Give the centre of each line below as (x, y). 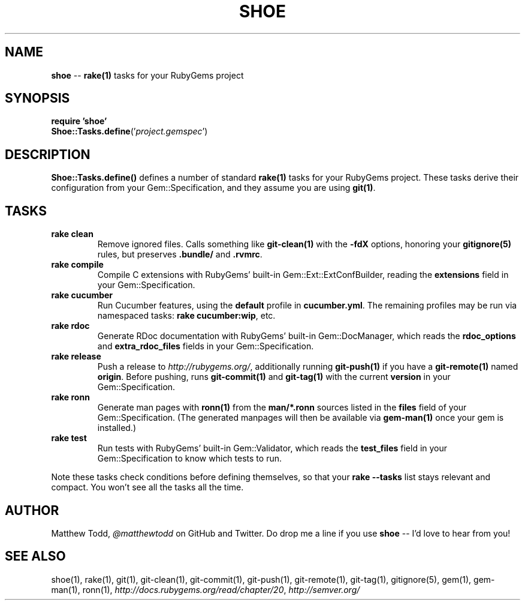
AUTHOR (32, 510)
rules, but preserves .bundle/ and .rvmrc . (180, 254)
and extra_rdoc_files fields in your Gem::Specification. (206, 346)
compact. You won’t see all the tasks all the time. (147, 487)
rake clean (72, 234)
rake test (69, 438)
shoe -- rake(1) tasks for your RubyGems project (147, 75)
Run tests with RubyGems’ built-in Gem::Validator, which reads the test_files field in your (272, 448)
